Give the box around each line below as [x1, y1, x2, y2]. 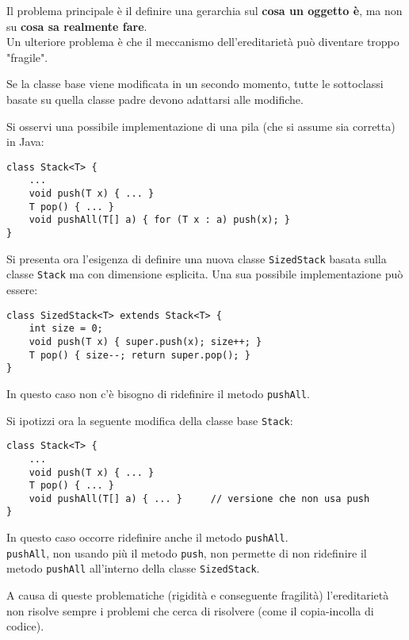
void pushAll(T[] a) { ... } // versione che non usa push [29, 492, 370, 504]
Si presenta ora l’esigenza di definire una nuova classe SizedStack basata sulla [6, 250, 387, 266]
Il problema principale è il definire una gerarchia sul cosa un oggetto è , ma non [6, 2, 403, 18]
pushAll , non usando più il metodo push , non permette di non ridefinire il [6, 544, 367, 561]
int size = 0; [29, 323, 103, 335]
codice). [6, 618, 44, 634]
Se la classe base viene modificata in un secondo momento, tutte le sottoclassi [6, 75, 384, 92]
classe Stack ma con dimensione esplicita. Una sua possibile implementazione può [6, 266, 403, 282]
